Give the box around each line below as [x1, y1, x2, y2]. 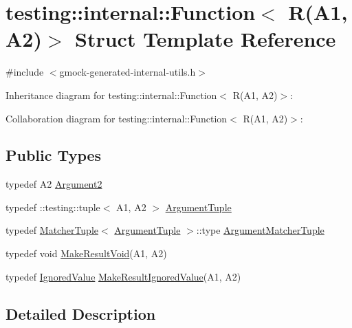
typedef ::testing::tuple [5, 199, 100, 214]
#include [5, 65, 44, 79]
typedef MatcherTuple [5, 223, 99, 237]
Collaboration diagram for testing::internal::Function [5, 111, 228, 125]
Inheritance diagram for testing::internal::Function [5, 87, 217, 102]
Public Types [5, 144, 102, 166]
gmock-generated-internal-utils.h [59, 65, 196, 79]
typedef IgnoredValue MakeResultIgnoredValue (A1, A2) [5, 269, 241, 283]
